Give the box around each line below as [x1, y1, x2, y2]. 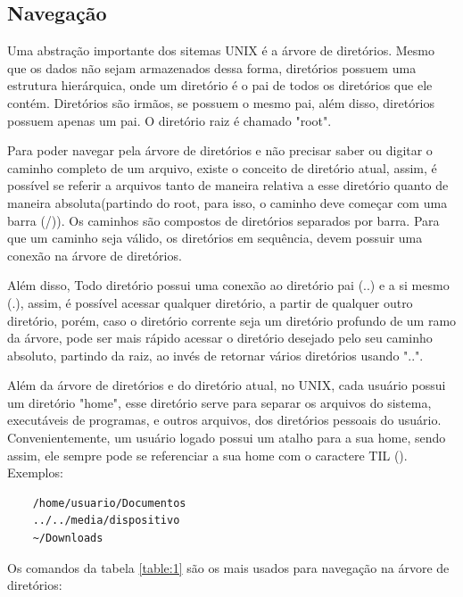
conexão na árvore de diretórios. [7, 245, 182, 264]
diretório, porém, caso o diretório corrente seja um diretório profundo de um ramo [7, 311, 457, 329]
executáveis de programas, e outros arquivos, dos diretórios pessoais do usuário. [7, 410, 442, 429]
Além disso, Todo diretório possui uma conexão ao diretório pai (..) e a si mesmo [7, 276, 450, 294]
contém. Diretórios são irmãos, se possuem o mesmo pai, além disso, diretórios [7, 93, 435, 112]
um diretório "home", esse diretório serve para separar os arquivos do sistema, [7, 393, 432, 411]
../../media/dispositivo [32, 514, 180, 527]
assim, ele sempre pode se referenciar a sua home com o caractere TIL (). [7, 445, 408, 464]
